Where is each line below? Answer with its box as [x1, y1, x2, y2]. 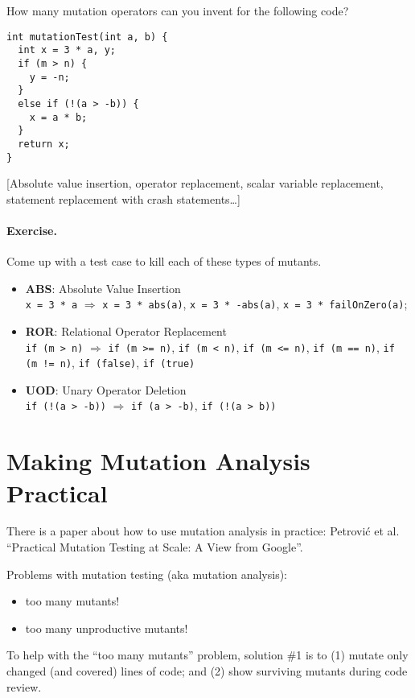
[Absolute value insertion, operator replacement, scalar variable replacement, [6, 175, 384, 192]
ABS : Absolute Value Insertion [25, 279, 181, 296]
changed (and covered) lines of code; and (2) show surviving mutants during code [6, 663, 408, 679]
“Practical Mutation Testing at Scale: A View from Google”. [6, 539, 303, 556]
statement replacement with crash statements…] [6, 190, 240, 207]
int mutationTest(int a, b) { [6, 31, 168, 43]
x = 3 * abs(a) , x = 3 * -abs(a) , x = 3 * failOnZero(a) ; [102, 295, 408, 312]
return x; [18, 138, 70, 150]
